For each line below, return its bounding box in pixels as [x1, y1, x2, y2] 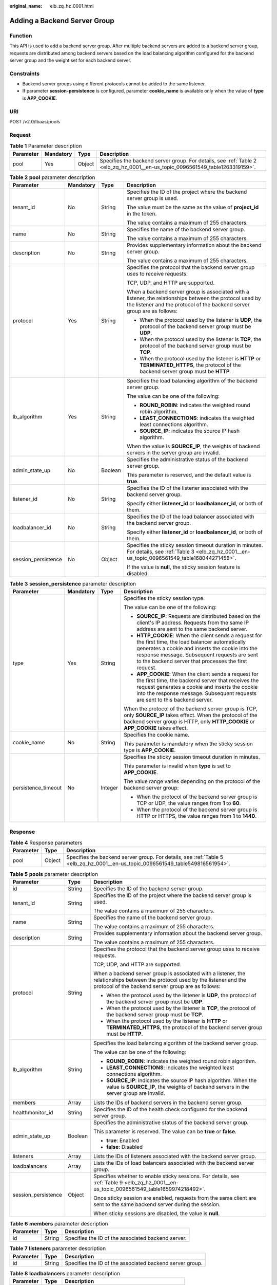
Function [9, 32, 32, 39]
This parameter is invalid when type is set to [124, 762, 231, 769]
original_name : [9, 3, 43, 9]
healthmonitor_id [12, 1109, 53, 1116]
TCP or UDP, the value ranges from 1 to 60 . [136, 800, 241, 807]
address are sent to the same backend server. [136, 626, 248, 633]
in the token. [126, 210, 157, 217]
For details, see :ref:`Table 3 [126, 548, 194, 555]
